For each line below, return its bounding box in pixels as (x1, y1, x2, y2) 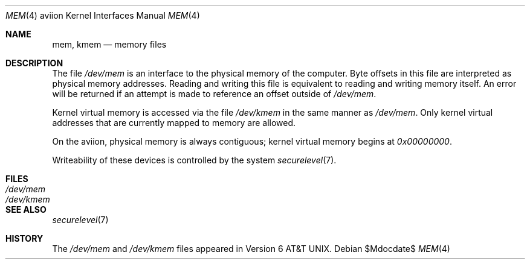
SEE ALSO (5, 204, 47, 215)
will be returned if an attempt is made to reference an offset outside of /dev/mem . (52, 89, 376, 99)
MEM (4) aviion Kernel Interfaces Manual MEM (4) (5, 10, 200, 20)
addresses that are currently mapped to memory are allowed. (52, 118, 296, 128)
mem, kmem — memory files (52, 39, 167, 49)
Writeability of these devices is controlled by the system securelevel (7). (52, 155, 337, 165)
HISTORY (5, 233, 44, 244)
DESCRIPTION (5, 58, 63, 68)
